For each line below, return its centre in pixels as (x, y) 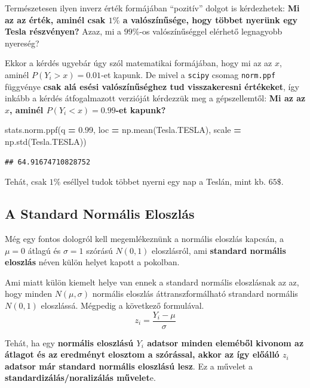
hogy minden (28, 294)
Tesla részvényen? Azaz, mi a (63, 31)
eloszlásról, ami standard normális (219, 250)
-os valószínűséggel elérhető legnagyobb (211, 31)
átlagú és (44, 250)
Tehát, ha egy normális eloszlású (69, 342)
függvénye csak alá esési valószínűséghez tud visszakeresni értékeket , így (152, 86)
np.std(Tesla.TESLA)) (46, 141)
